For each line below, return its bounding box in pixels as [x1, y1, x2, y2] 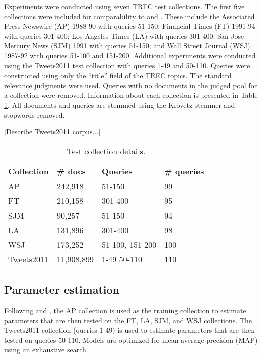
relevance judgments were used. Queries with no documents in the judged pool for [4, 80, 257, 90]
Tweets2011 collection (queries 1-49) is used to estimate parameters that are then [4, 325, 255, 335]
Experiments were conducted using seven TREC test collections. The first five [4, 1, 245, 11]
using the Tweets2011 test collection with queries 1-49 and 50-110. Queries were [4, 60, 250, 70]
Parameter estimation [4, 281, 120, 297]
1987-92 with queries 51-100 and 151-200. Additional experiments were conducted [4, 50, 256, 60]
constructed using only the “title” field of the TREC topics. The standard [4, 70, 232, 81]
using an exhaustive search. [4, 344, 88, 355]
